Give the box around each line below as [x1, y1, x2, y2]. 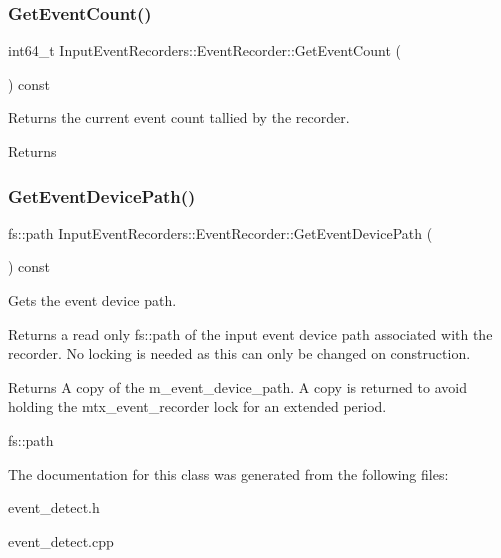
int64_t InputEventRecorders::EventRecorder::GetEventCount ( [8, 40, 401, 61]
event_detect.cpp [8, 530, 114, 551]
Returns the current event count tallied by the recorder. [8, 107, 350, 128]
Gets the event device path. [8, 290, 177, 310]
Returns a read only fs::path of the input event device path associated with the [8, 323, 493, 344]
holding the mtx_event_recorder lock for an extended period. [8, 396, 387, 417]
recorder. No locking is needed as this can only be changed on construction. [8, 343, 471, 364]
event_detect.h [8, 497, 100, 518]
